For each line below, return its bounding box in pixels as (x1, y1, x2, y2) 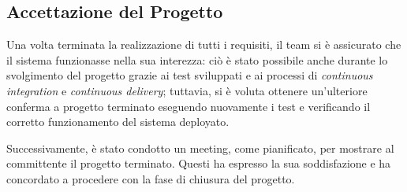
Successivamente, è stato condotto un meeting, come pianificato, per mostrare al (6, 139, 394, 156)
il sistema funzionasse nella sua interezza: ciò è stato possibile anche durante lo (6, 51, 388, 68)
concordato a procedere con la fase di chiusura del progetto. (6, 170, 295, 186)
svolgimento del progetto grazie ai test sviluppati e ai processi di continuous (6, 67, 373, 83)
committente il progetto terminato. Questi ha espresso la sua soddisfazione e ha (6, 155, 391, 172)
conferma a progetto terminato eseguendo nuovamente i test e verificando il (6, 98, 371, 114)
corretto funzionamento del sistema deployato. (6, 113, 230, 130)
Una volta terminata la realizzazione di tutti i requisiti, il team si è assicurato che (6, 36, 401, 53)
